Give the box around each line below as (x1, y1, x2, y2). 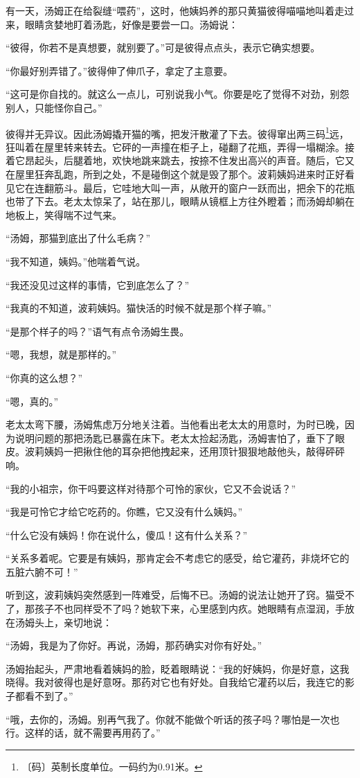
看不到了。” (24, 689, 73, 703)
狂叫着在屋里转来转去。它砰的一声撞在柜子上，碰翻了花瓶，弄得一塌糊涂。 (6, 139, 345, 154)
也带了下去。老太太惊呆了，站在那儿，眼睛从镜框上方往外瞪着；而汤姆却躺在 (6, 194, 354, 209)
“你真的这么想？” (6, 370, 83, 384)
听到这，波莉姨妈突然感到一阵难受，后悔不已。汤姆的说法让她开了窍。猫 (6, 587, 335, 602)
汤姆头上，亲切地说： (15, 615, 112, 629)
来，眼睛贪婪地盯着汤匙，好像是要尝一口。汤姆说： (6, 17, 238, 31)
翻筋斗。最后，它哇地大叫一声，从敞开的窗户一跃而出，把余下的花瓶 (44, 180, 354, 195)
